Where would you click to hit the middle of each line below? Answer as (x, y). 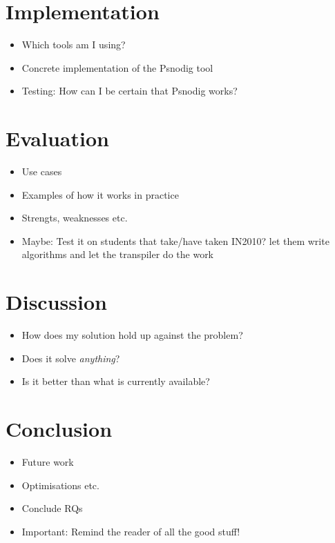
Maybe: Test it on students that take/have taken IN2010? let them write (175, 240)
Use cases (42, 171)
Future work (48, 462)
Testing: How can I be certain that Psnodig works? (130, 91)
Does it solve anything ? (71, 358)
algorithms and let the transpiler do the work (118, 254)
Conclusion (59, 429)
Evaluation (57, 138)
